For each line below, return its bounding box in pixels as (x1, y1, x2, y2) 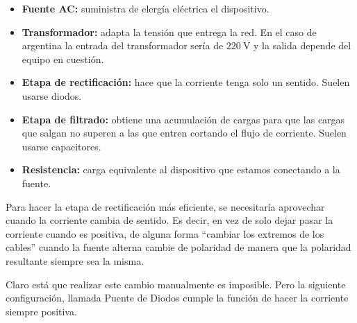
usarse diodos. (22, 88, 82, 103)
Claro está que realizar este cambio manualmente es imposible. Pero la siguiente (6, 277, 346, 291)
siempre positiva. (6, 304, 77, 318)
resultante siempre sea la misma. (6, 253, 144, 268)
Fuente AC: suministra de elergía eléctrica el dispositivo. (22, 1, 269, 15)
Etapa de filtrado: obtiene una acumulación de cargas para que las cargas (22, 112, 345, 126)
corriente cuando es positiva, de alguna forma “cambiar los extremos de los (6, 226, 324, 241)
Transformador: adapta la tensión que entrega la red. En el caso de (22, 24, 317, 39)
